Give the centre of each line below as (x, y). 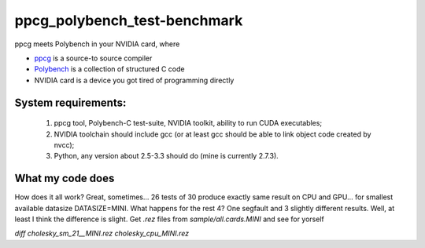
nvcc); (64, 144)
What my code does (65, 179)
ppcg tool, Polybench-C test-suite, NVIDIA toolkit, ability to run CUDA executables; (188, 123)
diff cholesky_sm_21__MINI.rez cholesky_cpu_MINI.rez (102, 233)
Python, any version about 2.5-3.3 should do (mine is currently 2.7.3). (166, 156)
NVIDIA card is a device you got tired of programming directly (134, 80)
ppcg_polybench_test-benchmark (129, 20)
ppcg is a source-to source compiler (93, 58)
